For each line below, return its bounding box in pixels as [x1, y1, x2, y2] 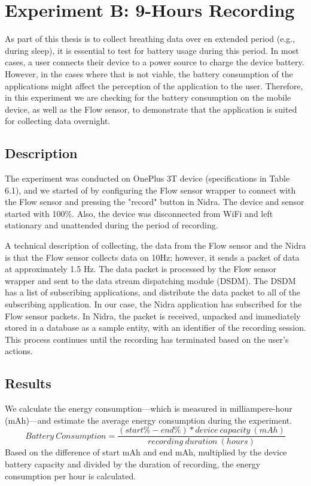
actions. [5, 345, 33, 357]
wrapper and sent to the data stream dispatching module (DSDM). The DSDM [5, 274, 296, 286]
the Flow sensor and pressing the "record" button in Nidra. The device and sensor [5, 195, 304, 208]
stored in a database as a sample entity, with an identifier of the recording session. [5, 321, 306, 334]
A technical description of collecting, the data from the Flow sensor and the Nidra [5, 239, 306, 252]
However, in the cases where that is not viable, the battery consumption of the [5, 67, 293, 80]
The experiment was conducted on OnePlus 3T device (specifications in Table [5, 172, 290, 185]
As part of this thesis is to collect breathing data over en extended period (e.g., [5, 32, 295, 45]
